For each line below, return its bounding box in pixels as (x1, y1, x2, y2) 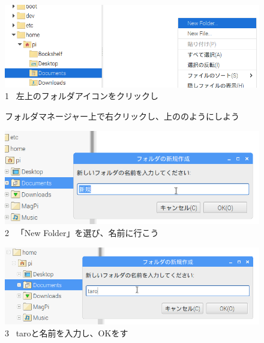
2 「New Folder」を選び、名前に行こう (5, 226, 159, 239)
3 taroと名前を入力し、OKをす (5, 326, 128, 339)
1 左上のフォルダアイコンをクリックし (5, 90, 158, 102)
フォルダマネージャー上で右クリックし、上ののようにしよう (5, 110, 240, 123)
